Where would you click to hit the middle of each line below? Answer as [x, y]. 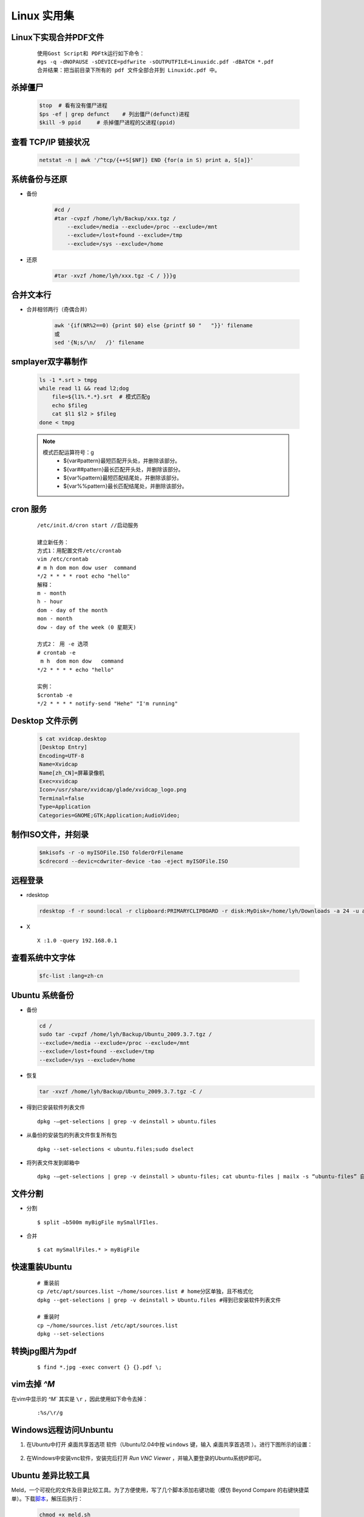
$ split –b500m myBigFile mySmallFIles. [98, 1222]
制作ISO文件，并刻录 [50, 835]
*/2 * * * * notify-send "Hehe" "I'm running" [108, 704]
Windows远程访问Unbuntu [62, 1430]
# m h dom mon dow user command [87, 568]
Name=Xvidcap [59, 764]
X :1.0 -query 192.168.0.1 [77, 941]
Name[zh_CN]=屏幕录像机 [72, 773]
